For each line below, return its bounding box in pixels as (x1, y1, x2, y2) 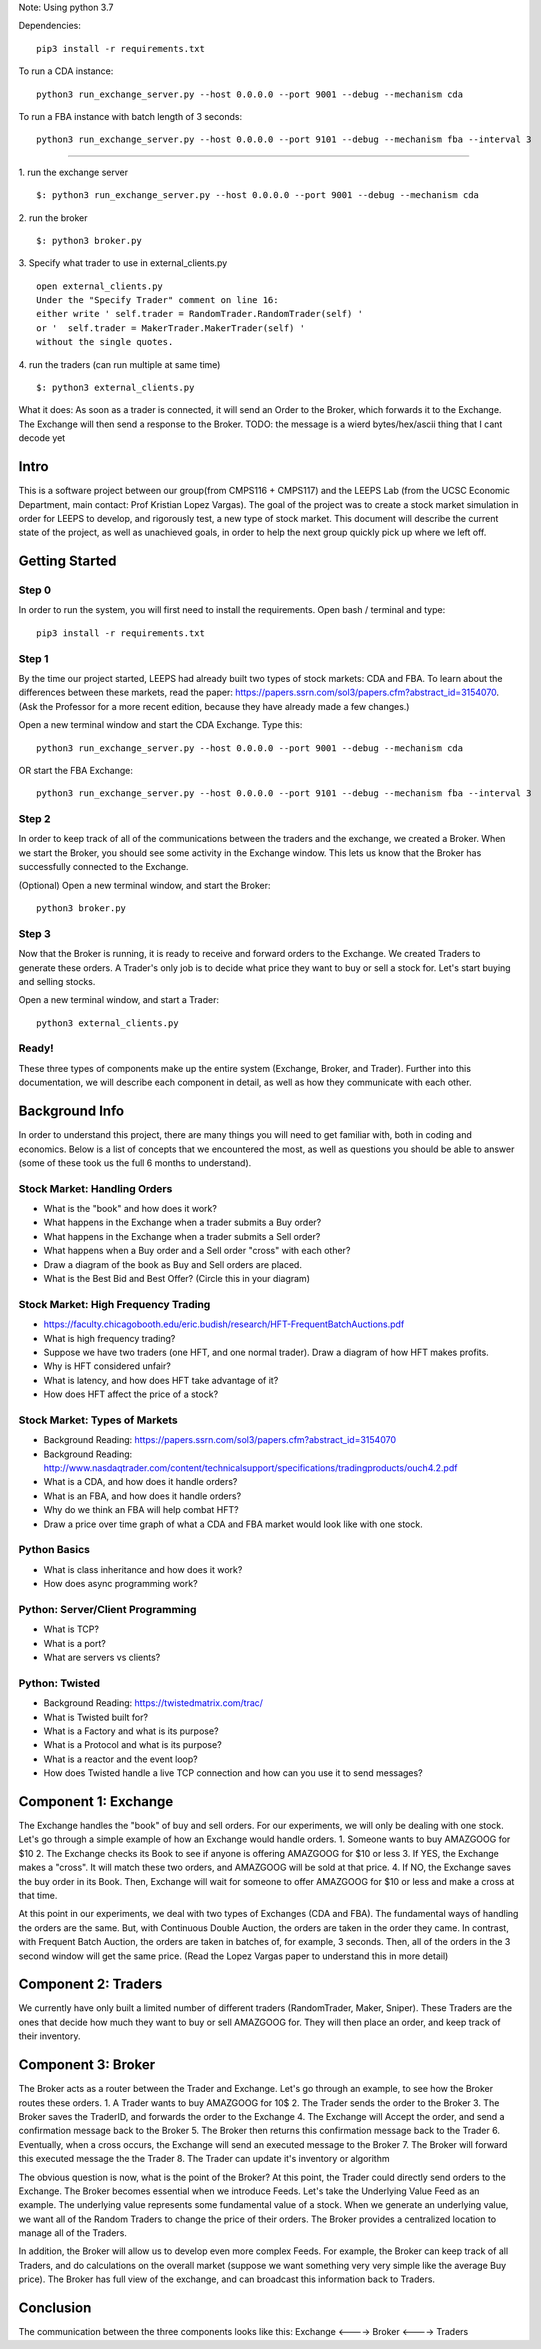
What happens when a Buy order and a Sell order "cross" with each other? (43, 1245, 351, 1257)
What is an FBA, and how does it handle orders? (43, 1490, 242, 1502)
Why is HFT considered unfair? (43, 1360, 172, 1372)
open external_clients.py (36, 280, 164, 292)
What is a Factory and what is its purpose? (43, 1725, 219, 1737)
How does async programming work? (43, 1578, 199, 1590)
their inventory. (18, 2030, 81, 2042)
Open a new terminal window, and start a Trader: (18, 994, 220, 1006)
